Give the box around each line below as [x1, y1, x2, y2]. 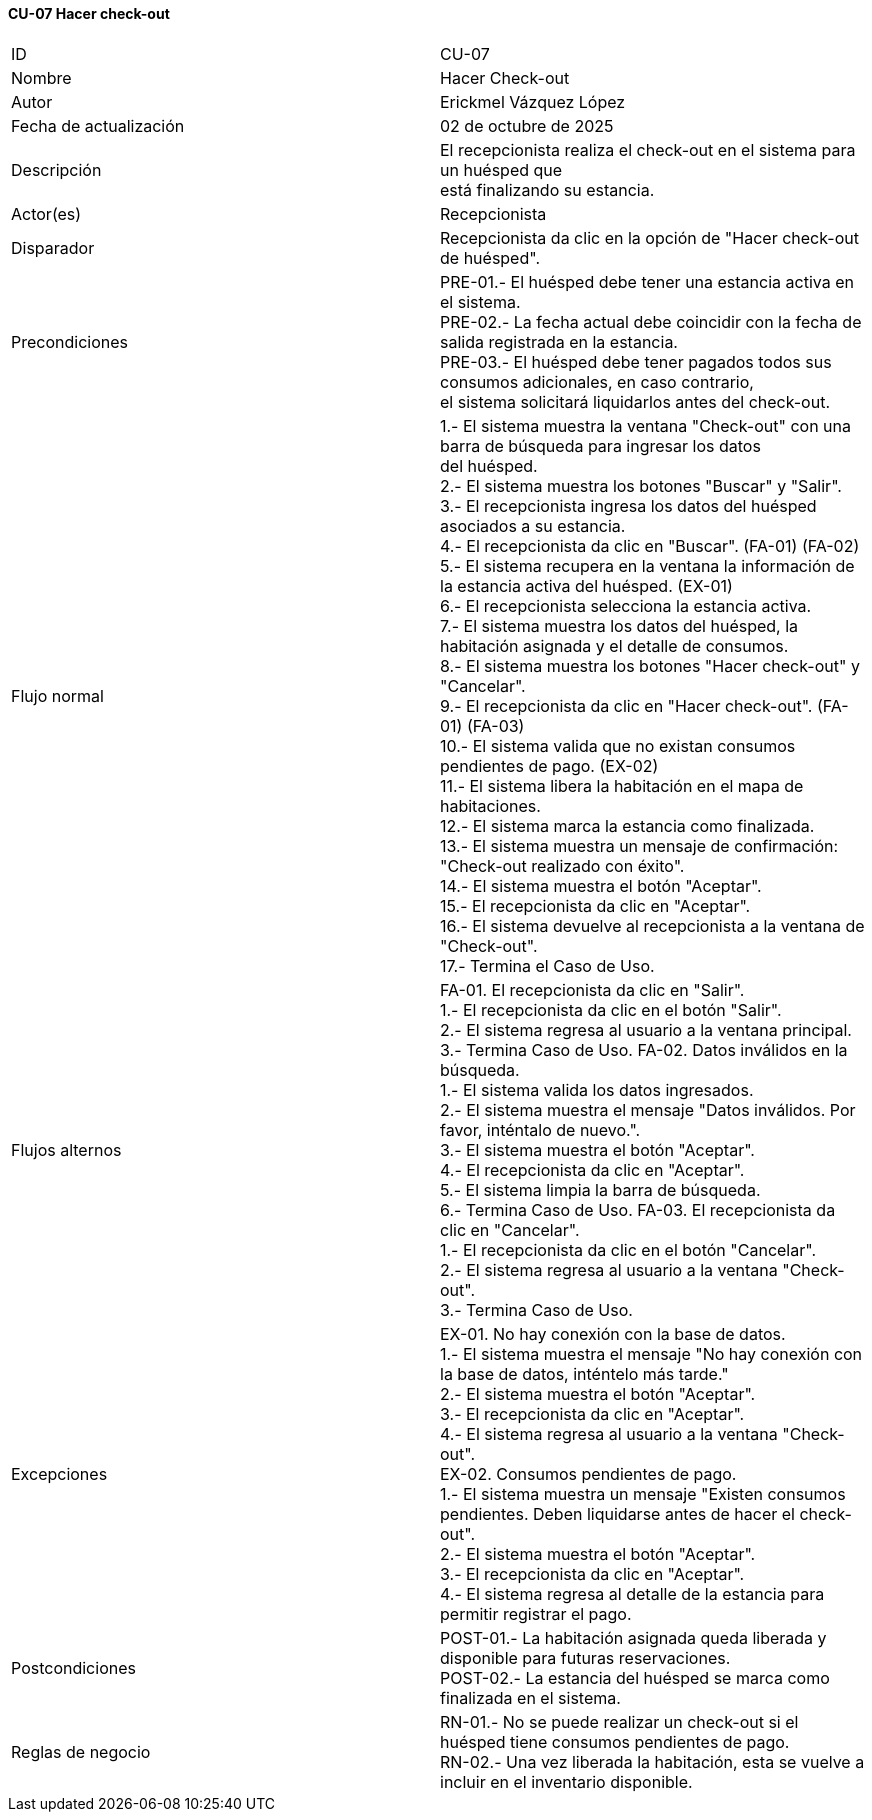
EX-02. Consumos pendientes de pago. [440, 1463, 737, 1484]
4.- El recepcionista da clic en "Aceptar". [440, 1159, 745, 1180]
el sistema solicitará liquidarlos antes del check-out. [440, 391, 831, 412]
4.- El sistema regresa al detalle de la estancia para [440, 1583, 825, 1604]
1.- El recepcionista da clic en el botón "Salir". [440, 999, 782, 1020]
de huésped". [440, 247, 540, 268]
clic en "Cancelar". [440, 1219, 580, 1240]
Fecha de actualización [11, 115, 185, 136]
